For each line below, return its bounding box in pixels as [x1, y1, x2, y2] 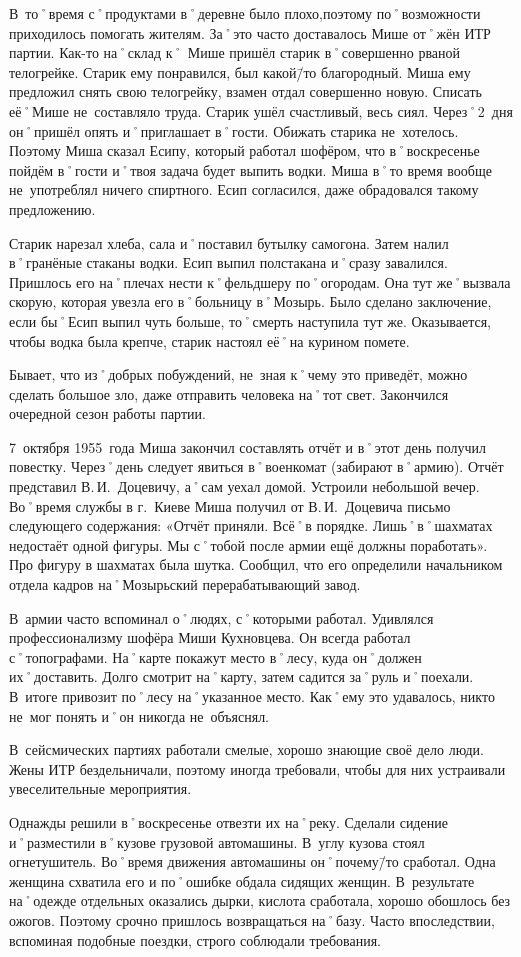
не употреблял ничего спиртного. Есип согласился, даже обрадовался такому [9, 179, 479, 200]
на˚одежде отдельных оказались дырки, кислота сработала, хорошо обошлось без [9, 890, 511, 911]
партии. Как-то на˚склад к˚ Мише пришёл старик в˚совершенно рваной [9, 42, 461, 63]
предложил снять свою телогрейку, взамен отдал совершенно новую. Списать [9, 81, 482, 102]
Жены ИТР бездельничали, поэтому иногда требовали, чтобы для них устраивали [9, 758, 506, 779]
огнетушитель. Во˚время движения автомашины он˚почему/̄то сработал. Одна [9, 851, 496, 872]
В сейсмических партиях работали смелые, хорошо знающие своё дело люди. [9, 739, 484, 760]
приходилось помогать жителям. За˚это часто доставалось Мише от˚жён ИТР [9, 22, 491, 43]
